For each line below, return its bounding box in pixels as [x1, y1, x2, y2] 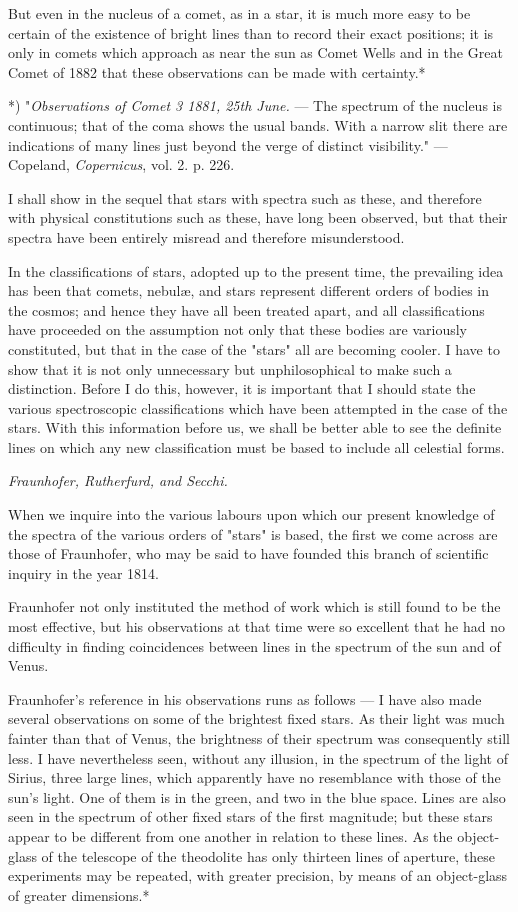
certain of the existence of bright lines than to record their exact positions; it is [8, 22, 494, 43]
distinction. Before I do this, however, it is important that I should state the [8, 378, 476, 399]
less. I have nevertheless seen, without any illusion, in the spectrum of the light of [8, 747, 508, 768]
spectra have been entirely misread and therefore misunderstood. [8, 226, 405, 247]
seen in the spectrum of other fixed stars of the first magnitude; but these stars [8, 806, 493, 827]
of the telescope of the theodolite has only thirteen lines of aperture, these [41, 845, 496, 866]
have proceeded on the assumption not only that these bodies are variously [8, 319, 468, 340]
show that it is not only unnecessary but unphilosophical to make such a [8, 358, 452, 379]
